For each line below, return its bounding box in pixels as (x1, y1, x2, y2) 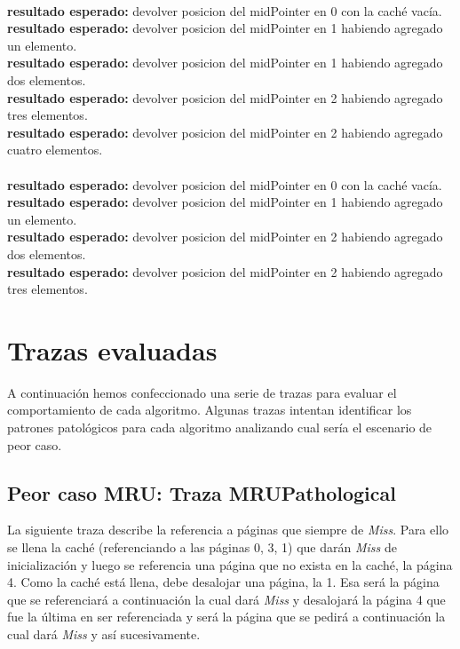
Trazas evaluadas (7, 331, 218, 368)
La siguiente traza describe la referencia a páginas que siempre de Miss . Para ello (7, 520, 449, 539)
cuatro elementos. (7, 140, 103, 159)
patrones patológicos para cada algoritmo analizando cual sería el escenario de (7, 418, 432, 436)
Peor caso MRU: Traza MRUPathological (7, 479, 396, 506)
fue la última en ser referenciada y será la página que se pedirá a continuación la (7, 607, 446, 626)
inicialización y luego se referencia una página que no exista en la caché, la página (7, 555, 453, 574)
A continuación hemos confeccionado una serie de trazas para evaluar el (7, 383, 397, 401)
